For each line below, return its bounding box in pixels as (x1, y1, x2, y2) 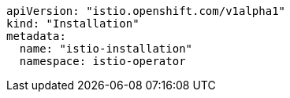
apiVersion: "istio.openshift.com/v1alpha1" (6, 5, 286, 17)
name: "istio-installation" (19, 42, 193, 55)
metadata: (6, 30, 66, 42)
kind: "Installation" (6, 17, 139, 30)
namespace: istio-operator (19, 55, 186, 67)
